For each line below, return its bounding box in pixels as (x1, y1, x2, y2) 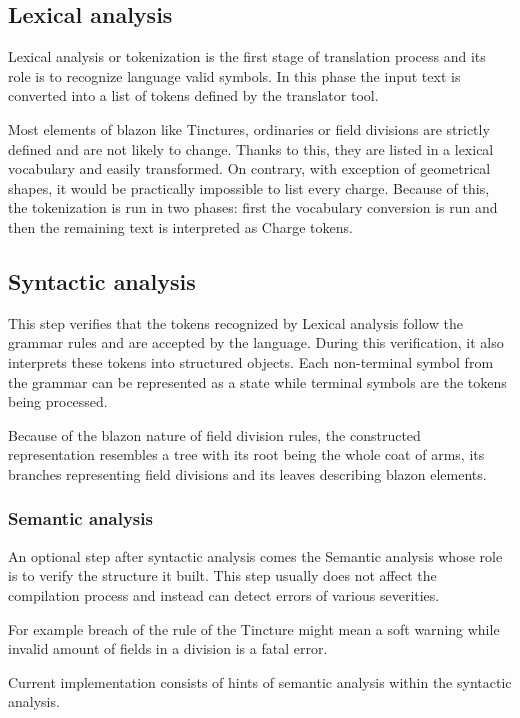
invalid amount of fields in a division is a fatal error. (8, 638, 328, 659)
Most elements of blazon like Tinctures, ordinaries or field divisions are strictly (8, 118, 490, 139)
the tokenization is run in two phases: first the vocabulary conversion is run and (8, 197, 498, 218)
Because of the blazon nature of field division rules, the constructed (8, 424, 421, 445)
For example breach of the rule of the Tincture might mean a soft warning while (8, 618, 500, 639)
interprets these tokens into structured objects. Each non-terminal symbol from (8, 351, 494, 372)
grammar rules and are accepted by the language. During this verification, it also (8, 332, 504, 353)
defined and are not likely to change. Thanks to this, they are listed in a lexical (8, 138, 494, 159)
